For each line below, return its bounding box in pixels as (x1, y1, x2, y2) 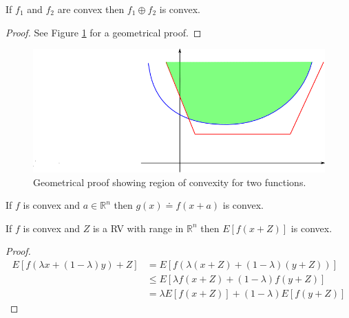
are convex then (57, 2, 125, 16)
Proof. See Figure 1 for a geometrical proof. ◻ (6, 25, 202, 39)
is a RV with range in (92, 220, 184, 235)
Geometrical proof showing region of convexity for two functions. (33, 174, 306, 189)
